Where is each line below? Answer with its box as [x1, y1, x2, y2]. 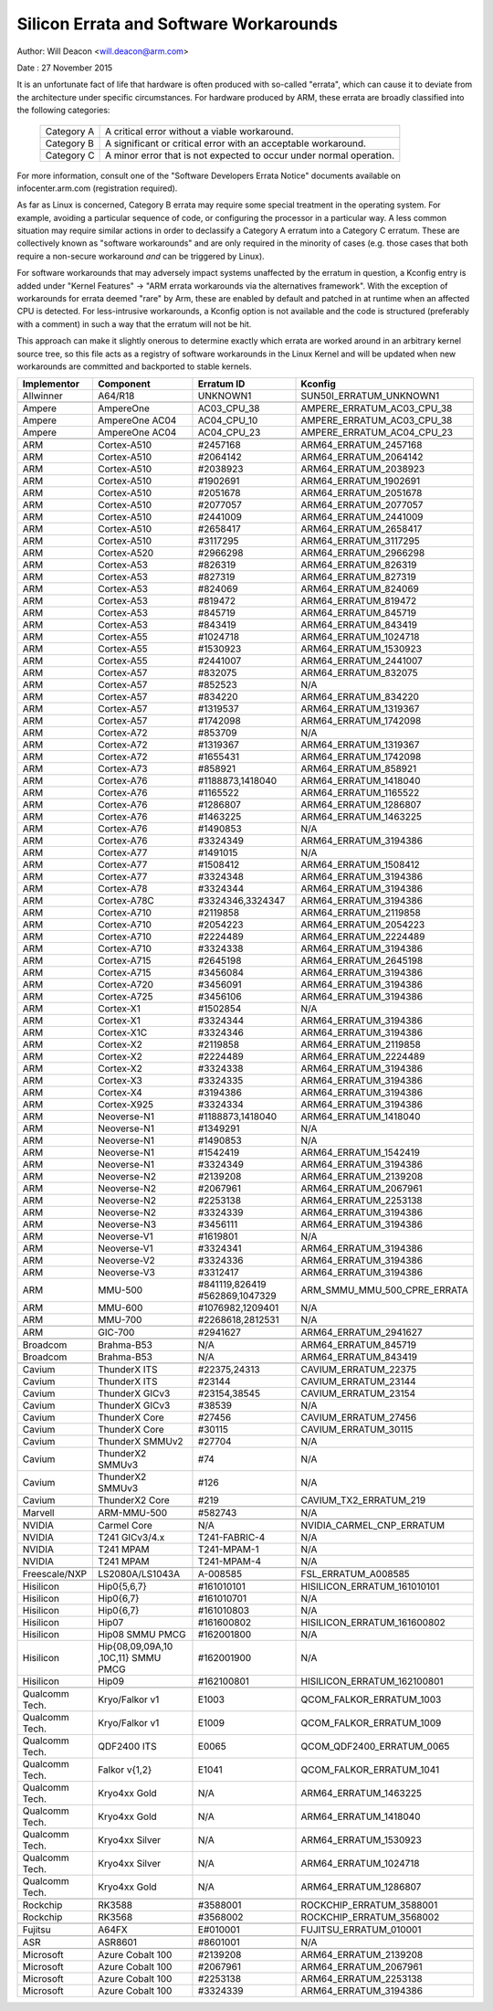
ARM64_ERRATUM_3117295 [300, 535, 420, 547]
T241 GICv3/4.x [97, 1531, 165, 1544]
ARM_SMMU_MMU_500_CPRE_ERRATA [300, 1284, 469, 1297]
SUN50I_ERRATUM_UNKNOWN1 [300, 389, 440, 402]
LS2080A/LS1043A [97, 1568, 181, 1581]
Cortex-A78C [97, 894, 155, 907]
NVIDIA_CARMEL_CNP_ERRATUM [300, 1519, 446, 1532]
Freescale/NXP [22, 1568, 88, 1581]
